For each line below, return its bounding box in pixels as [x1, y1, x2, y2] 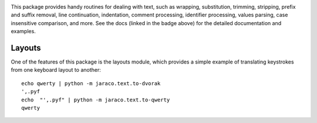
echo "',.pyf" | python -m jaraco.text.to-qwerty [21, 96, 170, 103]
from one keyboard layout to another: [11, 66, 101, 73]
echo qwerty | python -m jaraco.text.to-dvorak [21, 80, 161, 87]
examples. [11, 28, 36, 35]
